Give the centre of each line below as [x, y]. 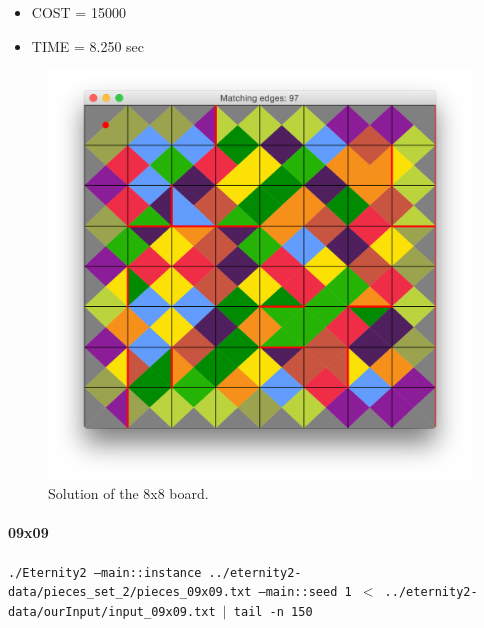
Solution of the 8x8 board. [128, 493]
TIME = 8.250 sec [88, 45]
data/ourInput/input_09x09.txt [112, 611]
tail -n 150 [273, 611]
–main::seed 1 [305, 592]
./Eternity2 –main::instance [105, 572]
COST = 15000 [78, 12]
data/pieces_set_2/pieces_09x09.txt [130, 592]
